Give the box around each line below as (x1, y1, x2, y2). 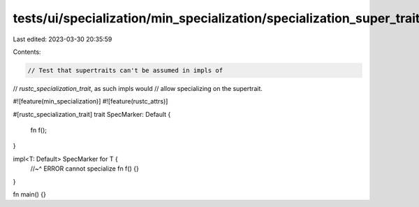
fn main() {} (13, 190, 47, 199)
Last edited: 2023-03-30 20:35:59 (13, 35, 112, 43)
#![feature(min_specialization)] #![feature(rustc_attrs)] (13, 97, 168, 106)
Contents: (13, 48, 41, 56)
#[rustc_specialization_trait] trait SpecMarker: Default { (13, 110, 171, 118)
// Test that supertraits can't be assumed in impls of (27, 66, 223, 74)
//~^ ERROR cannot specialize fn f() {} (30, 164, 139, 173)
